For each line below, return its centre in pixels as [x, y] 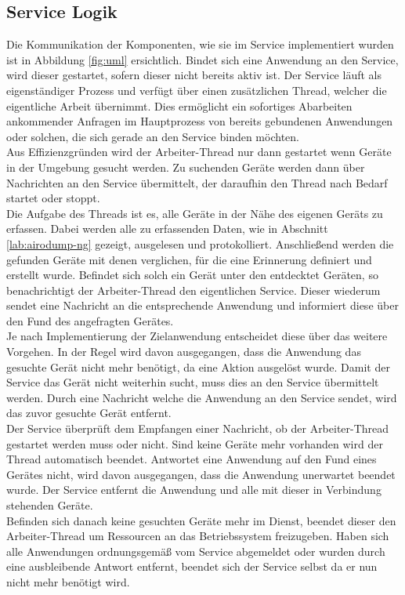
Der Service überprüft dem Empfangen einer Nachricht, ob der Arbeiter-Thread [198, 428]
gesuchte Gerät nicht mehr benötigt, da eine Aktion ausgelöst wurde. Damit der [198, 366]
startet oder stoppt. [53, 198]
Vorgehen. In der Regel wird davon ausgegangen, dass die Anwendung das [184, 352]
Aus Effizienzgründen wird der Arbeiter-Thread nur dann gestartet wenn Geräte [199, 152]
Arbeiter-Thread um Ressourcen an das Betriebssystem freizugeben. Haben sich [198, 536]
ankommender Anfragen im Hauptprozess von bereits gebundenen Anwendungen [200, 121]
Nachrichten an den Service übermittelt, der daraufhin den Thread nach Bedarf [197, 182]
